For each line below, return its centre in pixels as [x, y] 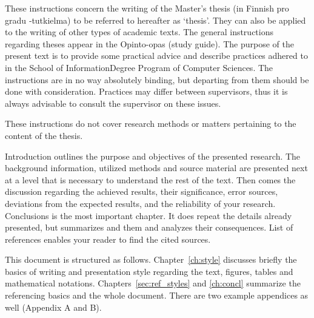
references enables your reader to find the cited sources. [108, 239]
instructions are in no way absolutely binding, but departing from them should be [157, 79]
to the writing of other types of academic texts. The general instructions [139, 32]
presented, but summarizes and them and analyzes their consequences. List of [149, 227]
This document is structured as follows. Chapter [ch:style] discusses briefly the [151, 259]
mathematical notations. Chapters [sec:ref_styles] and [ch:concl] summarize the [153, 283]
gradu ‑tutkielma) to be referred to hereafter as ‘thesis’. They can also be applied [155, 20]
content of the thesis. [44, 135]
